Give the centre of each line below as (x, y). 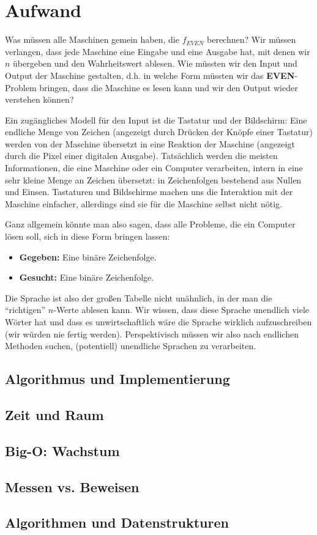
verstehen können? (39, 99)
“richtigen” (25, 310)
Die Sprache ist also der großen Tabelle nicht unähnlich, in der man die (139, 297)
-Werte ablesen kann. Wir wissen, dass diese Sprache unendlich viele (181, 310)
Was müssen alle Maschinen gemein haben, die (92, 39)
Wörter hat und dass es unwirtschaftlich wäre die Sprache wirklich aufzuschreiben (158, 322)
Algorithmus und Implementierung (117, 379)
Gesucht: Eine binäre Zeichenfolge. (87, 277)
